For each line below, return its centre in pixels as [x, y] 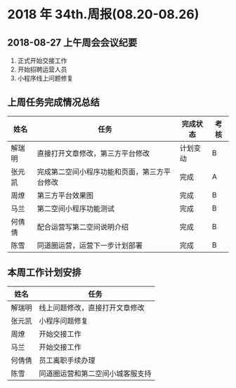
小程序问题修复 [64, 321]
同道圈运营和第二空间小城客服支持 [96, 373]
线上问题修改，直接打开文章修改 [92, 307]
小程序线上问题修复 [45, 78]
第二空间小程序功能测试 [76, 208]
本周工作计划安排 [44, 273]
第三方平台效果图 [65, 195]
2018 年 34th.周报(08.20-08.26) [103, 14]
